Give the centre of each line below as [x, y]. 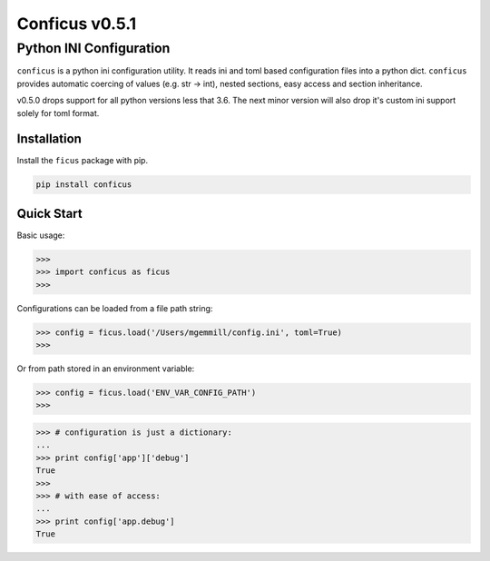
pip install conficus [84, 185]
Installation [49, 139]
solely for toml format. [58, 113]
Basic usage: [41, 235]
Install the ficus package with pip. [83, 161]
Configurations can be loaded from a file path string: [115, 308]
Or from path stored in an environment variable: [106, 369]
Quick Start [49, 213]
